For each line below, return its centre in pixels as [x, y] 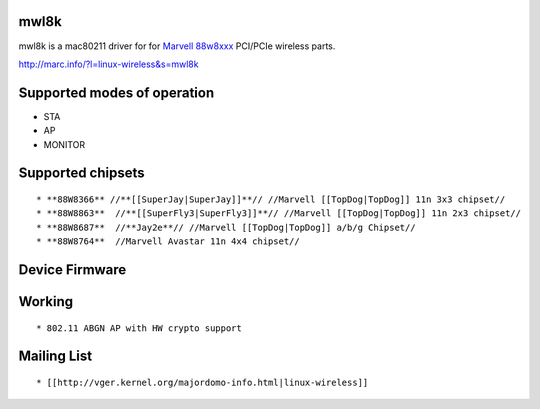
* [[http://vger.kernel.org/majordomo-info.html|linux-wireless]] [202, 382]
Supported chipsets [81, 173]
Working [46, 301]
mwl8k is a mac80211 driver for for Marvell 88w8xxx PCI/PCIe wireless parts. [177, 46]
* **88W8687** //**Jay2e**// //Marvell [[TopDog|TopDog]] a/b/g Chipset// [226, 227]
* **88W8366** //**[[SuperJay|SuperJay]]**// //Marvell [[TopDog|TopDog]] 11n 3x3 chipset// [271, 199]
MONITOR [64, 144]
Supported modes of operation [116, 92]
